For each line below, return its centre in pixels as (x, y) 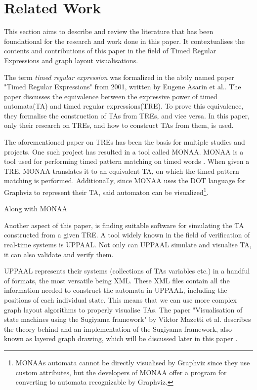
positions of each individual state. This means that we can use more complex (121, 300)
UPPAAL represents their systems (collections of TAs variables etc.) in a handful (127, 271)
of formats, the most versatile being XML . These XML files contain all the (117, 280)
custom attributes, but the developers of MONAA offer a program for (121, 372)
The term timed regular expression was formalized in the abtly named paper (119, 77)
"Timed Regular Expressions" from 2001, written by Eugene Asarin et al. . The (123, 87)
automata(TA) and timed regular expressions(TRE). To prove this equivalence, (124, 106)
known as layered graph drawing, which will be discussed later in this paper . (121, 338)
